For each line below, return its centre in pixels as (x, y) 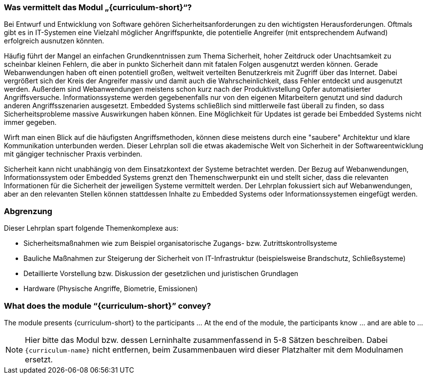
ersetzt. (39, 359)
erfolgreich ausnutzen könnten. (54, 41)
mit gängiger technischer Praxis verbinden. (73, 154)
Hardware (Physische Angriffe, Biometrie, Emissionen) (111, 289)
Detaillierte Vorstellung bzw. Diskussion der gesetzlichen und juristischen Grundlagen (161, 274)
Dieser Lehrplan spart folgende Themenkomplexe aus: (91, 228)
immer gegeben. (30, 122)
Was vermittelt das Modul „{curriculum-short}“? (98, 7)
